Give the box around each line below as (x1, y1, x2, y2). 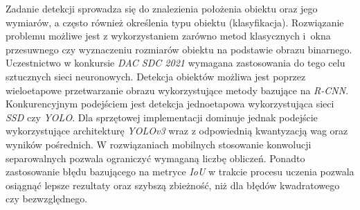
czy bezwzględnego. (6, 191, 88, 206)
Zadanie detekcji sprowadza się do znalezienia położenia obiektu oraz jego (6, 1, 318, 15)
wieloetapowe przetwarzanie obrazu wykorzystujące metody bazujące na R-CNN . (6, 82, 349, 97)
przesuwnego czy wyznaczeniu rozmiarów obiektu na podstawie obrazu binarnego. (6, 42, 352, 56)
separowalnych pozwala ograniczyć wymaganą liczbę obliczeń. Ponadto (6, 150, 305, 165)
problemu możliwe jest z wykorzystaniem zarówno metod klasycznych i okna (6, 28, 331, 43)
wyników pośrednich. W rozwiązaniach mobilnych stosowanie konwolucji (6, 137, 312, 151)
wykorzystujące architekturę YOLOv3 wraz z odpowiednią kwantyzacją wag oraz (6, 123, 348, 138)
